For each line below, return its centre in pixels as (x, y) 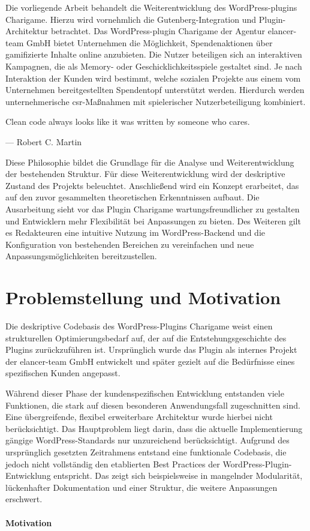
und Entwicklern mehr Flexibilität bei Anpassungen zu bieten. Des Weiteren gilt (153, 220)
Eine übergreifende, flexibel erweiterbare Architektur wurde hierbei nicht (139, 417)
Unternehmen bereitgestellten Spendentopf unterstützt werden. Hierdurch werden (155, 90)
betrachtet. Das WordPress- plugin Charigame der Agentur (158, 31)
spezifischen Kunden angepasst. (63, 373)
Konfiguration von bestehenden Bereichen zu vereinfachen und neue (130, 244)
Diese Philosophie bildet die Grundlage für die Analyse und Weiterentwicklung (150, 162)
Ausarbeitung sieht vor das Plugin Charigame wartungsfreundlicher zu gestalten (153, 208)
